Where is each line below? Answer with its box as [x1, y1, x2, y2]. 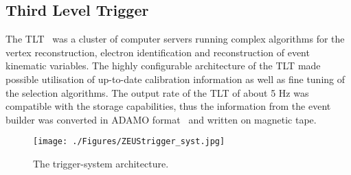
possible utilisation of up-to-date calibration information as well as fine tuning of [5, 71, 346, 86]
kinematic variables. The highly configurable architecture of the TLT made [5, 58, 321, 73]
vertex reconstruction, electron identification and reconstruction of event [5, 45, 310, 59]
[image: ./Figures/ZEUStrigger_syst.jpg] [33, 137, 225, 147]
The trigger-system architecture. [33, 156, 169, 171]
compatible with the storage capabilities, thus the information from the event [5, 99, 331, 113]
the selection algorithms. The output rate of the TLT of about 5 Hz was [5, 85, 309, 100]
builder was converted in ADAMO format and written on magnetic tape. [5, 112, 317, 126]
